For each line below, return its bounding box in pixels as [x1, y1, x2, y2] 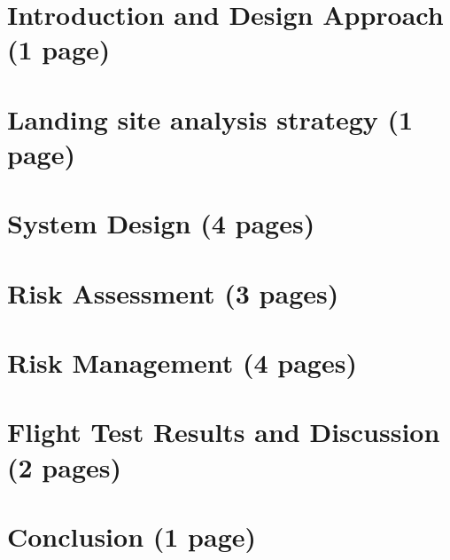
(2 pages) [7, 448, 121, 485]
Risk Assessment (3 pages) [7, 274, 339, 311]
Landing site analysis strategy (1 [7, 100, 414, 137]
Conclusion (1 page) [7, 518, 257, 554]
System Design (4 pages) [7, 205, 315, 241]
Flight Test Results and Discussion [7, 414, 440, 450]
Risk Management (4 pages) [7, 344, 357, 381]
